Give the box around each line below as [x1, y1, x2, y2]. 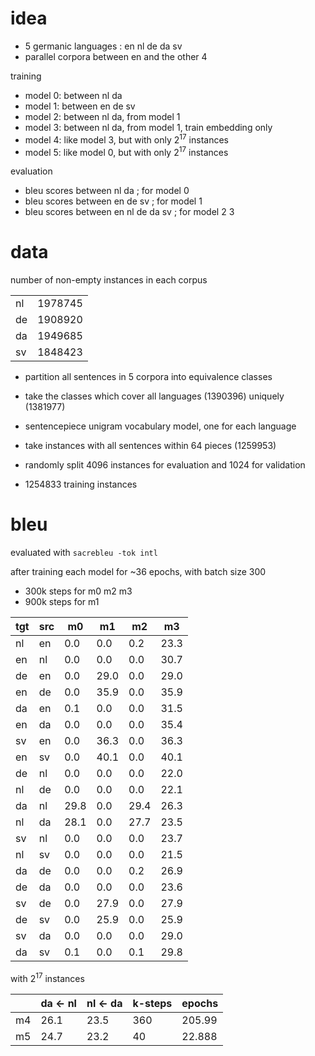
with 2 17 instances [10, 971, 85, 984]
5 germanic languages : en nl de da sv [24, 40, 183, 52]
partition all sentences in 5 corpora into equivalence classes [24, 371, 273, 383]
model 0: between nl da [24, 89, 123, 101]
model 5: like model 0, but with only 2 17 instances [24, 144, 229, 158]
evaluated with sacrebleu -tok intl [10, 547, 158, 559]
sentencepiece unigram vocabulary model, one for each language [24, 420, 297, 432]
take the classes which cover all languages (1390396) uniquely [24, 390, 285, 402]
